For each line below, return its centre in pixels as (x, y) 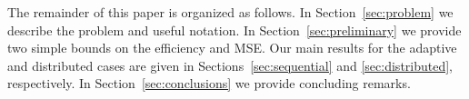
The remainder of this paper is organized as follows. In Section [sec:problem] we (230, 12)
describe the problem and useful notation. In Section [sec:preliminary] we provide (234, 30)
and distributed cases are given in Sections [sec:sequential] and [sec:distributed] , (230, 65)
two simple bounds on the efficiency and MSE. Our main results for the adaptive (232, 48)
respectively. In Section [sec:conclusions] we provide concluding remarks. (209, 83)
